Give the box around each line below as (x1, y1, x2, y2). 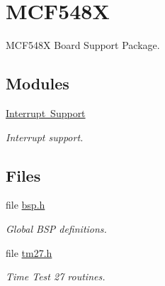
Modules (6, 72, 69, 94)
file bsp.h (6, 197, 45, 212)
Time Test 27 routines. (6, 269, 106, 284)
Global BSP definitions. (6, 221, 107, 236)
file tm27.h (6, 245, 52, 260)
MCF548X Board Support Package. (6, 38, 160, 53)
